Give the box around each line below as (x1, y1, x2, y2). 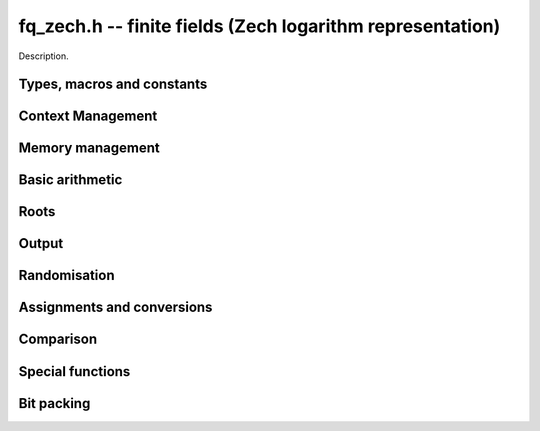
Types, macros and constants (18, 76, 208, 93)
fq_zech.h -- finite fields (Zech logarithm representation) (18, 15, 501, 37)
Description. (18, 50, 69, 62)
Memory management (18, 140, 160, 157)
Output (18, 235, 64, 252)
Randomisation (18, 267, 115, 284)
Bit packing (18, 395, 91, 412)
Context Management (18, 108, 158, 125)
